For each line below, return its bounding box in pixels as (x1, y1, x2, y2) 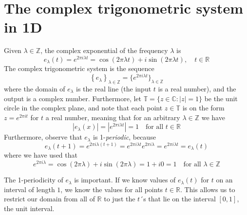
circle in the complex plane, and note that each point (4, 103, 163, 113)
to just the (104, 194, 135, 204)
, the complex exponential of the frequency (40, 45, 168, 55)
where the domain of (4, 83, 65, 93)
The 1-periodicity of (4, 175, 63, 185)
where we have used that (4, 150, 77, 160)
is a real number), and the (158, 83, 236, 93)
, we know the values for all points (60, 184, 163, 194)
